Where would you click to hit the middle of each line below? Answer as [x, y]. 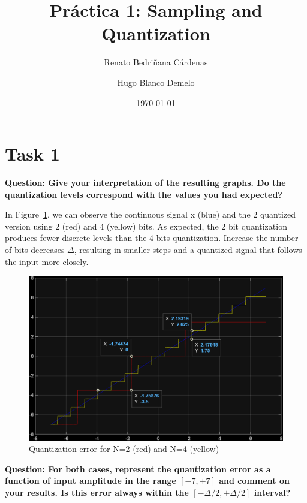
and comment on [254, 481]
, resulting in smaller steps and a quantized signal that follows [188, 249]
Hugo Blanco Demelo [156, 82]
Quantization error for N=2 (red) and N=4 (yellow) [124, 449]
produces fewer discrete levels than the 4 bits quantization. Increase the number [152, 238]
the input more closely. [47, 261]
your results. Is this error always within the [97, 493]
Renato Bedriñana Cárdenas [156, 62]
